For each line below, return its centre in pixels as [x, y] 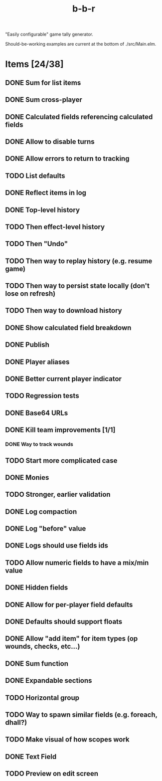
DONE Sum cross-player [44, 100]
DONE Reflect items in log [46, 193]
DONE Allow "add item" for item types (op [72, 639]
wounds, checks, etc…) [43, 646]
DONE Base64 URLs [37, 413]
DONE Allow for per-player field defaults [69, 605]
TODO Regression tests [42, 396]
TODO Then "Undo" [37, 244]
